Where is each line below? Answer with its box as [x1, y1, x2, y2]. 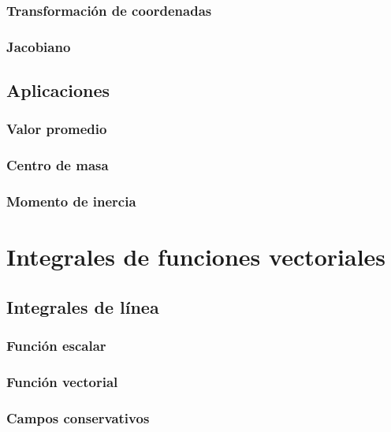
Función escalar [6, 336, 106, 356]
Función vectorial [6, 371, 118, 391]
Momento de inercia [6, 192, 136, 211]
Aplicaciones [6, 78, 110, 102]
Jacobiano [6, 36, 71, 56]
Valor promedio [6, 119, 107, 139]
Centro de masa [6, 155, 109, 175]
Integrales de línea [6, 294, 159, 318]
